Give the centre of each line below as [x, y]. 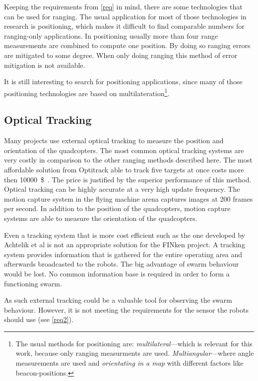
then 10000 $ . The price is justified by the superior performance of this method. [128, 179]
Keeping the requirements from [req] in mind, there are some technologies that [123, 6]
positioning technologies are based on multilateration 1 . [87, 92]
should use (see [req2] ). [39, 319]
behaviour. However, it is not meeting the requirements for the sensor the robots [126, 309]
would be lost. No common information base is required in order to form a [117, 273]
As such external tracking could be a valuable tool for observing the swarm [118, 300]
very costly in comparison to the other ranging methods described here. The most [128, 160]
